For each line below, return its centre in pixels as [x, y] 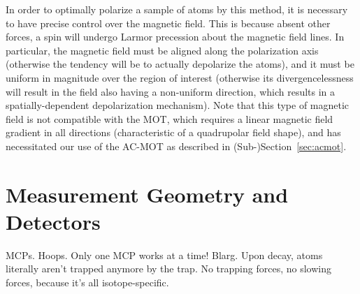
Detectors [53, 221]
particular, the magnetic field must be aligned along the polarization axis [162, 50]
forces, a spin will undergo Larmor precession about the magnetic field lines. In [175, 37]
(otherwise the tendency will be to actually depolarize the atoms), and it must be [180, 64]
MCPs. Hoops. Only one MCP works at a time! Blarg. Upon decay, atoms [164, 255]
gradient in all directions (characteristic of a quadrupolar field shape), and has [173, 132]
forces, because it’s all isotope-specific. [87, 282]
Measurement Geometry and [147, 194]
